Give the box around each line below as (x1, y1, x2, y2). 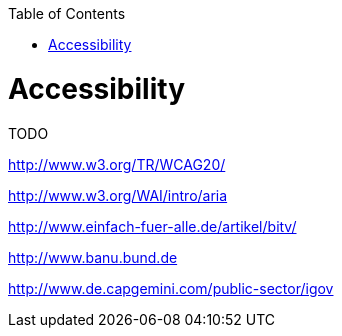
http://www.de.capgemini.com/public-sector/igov (8, 279, 334, 297)
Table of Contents (8, 5, 126, 22)
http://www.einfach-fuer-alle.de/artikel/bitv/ (8, 217, 297, 235)
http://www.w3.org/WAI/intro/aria (8, 186, 228, 204)
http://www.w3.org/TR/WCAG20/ (8, 155, 226, 173)
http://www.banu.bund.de (8, 248, 178, 266)
